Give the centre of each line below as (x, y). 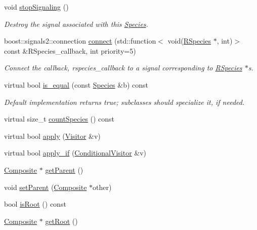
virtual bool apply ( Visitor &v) (52, 136)
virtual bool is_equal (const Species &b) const (76, 84)
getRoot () (61, 221)
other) (102, 187)
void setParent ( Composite (46, 187)
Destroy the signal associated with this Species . (76, 24)
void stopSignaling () (36, 7)
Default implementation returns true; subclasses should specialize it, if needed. (124, 102)
